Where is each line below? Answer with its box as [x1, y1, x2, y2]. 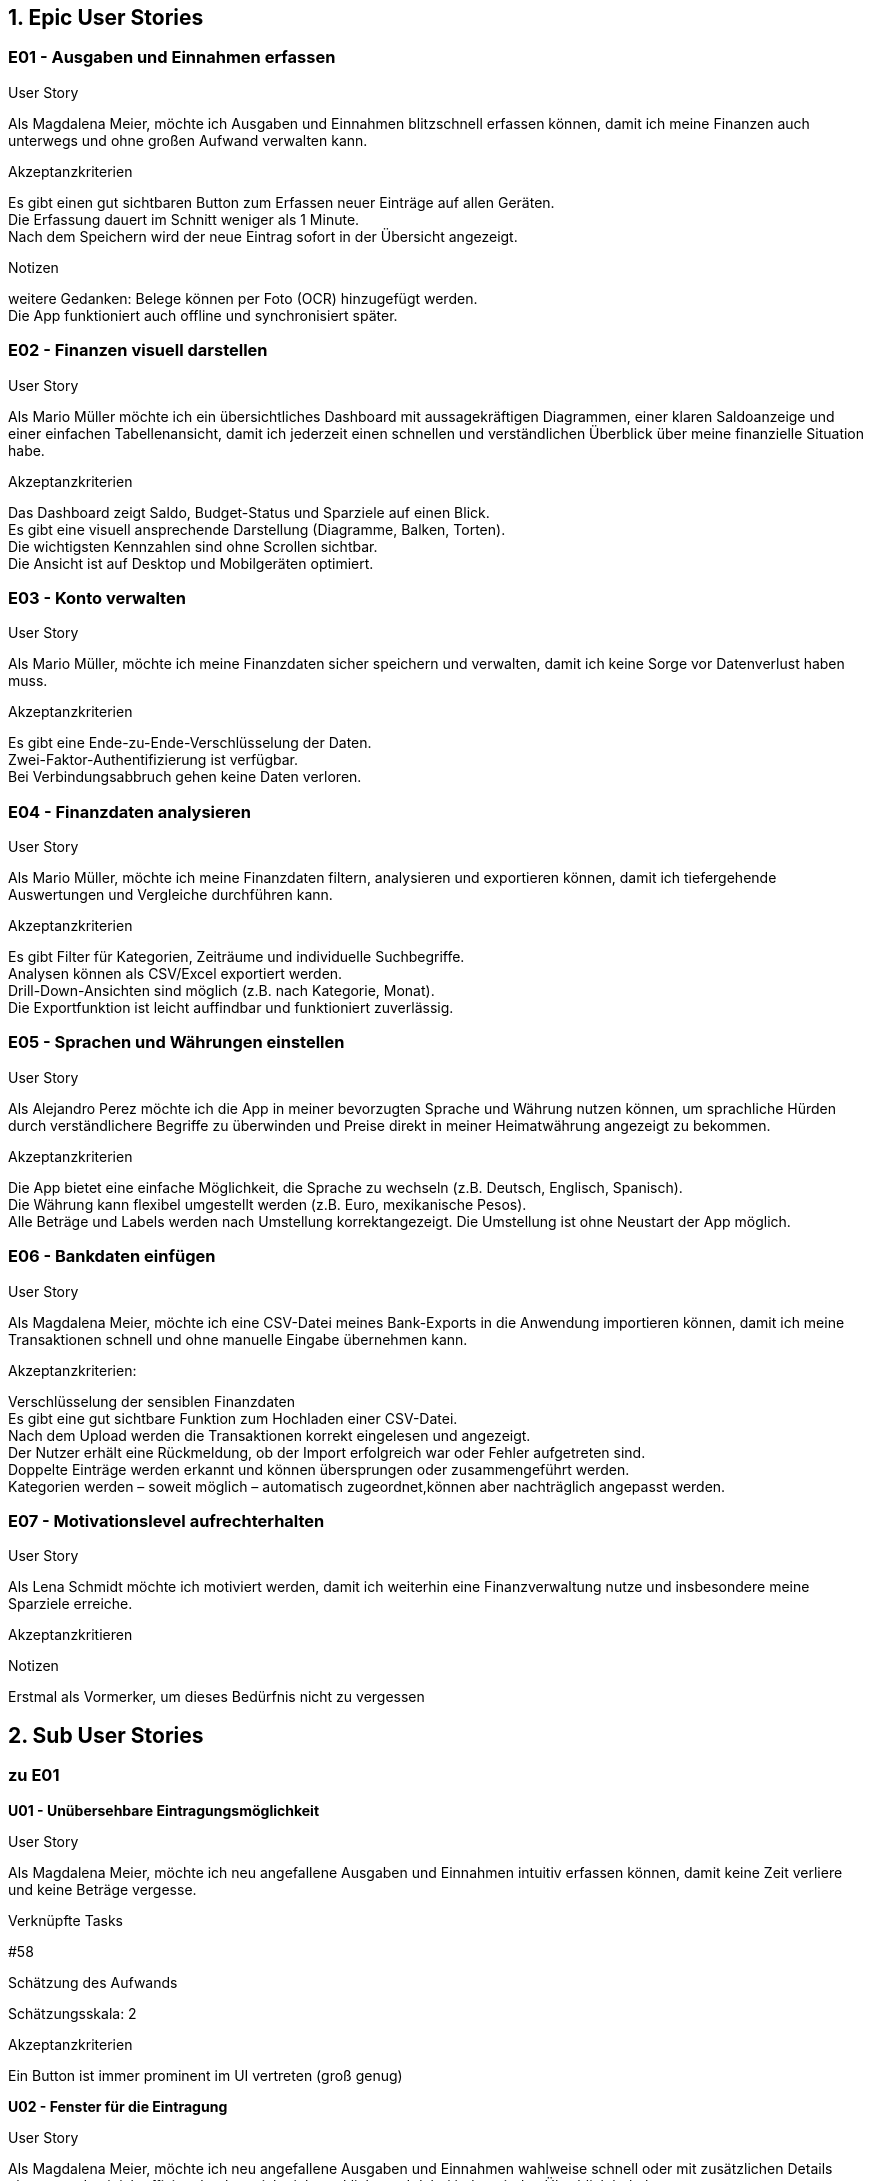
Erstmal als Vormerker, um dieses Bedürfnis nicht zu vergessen [8, 1688, 425, 1706]
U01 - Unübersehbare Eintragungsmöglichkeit [8, 1801, 320, 1819]
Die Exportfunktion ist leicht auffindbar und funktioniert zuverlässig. [8, 999, 454, 1017]
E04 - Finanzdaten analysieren [8, 801, 251, 822]
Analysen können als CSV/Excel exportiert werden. [8, 965, 343, 983]
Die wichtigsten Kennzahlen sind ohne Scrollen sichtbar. [8, 537, 378, 555]
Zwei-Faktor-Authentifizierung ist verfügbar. [8, 751, 298, 769]
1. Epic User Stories [8, 5, 204, 30]
